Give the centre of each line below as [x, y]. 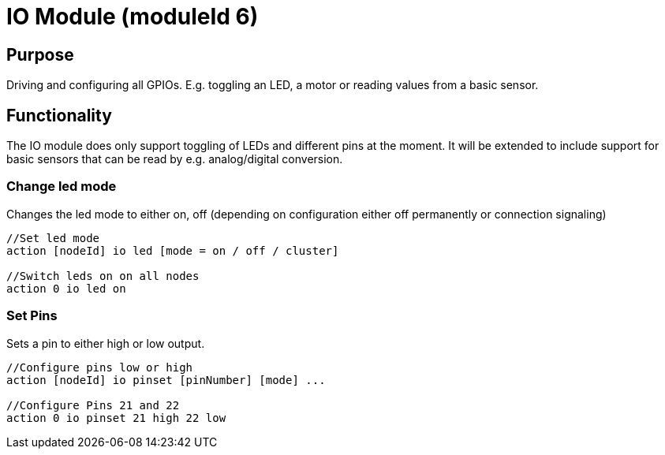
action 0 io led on [66, 288]
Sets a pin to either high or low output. [106, 343]
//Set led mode [53, 238]
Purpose [40, 54]
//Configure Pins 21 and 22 [93, 405]
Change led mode [62, 186]
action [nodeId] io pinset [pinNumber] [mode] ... [166, 380]
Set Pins [32, 316]
